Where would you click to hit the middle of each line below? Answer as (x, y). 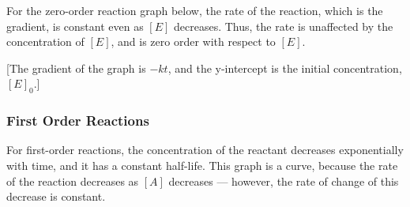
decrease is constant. (56, 196)
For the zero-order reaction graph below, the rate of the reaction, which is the (195, 10)
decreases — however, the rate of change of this (284, 181)
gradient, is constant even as (75, 26)
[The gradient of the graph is (76, 68)
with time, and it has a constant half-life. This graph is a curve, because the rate (202, 165)
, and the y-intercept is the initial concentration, (285, 68)
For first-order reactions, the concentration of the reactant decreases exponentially (205, 150)
